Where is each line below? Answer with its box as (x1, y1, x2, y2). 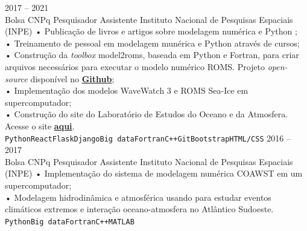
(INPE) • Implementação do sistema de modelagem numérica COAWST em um (5, 167, 303, 180)
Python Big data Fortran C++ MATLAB (5, 217, 135, 226)
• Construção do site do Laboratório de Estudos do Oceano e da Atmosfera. (5, 108, 288, 120)
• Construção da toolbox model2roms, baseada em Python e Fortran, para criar (5, 48, 299, 61)
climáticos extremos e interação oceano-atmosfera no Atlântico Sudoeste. (5, 203, 274, 215)
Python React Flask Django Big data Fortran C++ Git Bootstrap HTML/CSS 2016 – (5, 131, 291, 144)
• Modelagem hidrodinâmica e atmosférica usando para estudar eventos (5, 190, 271, 203)
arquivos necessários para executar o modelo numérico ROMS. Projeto (5, 60, 265, 73)
